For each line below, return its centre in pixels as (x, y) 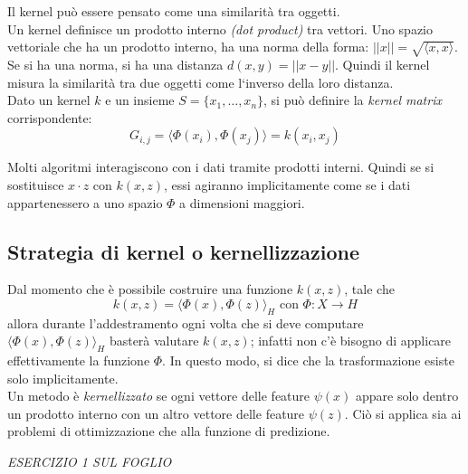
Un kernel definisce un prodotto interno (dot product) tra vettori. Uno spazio (220, 28)
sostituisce (36, 184)
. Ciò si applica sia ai (403, 413)
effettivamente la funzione (79, 360)
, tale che (369, 289)
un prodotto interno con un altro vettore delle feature (156, 413)
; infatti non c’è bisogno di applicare (351, 341)
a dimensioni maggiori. (242, 202)
